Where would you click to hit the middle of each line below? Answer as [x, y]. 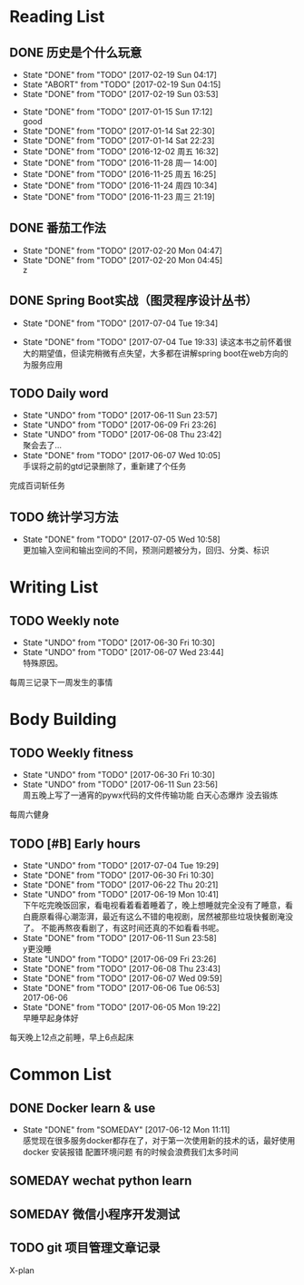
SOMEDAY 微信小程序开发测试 [94, 1214]
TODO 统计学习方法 [64, 517]
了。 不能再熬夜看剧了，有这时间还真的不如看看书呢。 [123, 928]
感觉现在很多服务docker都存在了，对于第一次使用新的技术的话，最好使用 [159, 1141]
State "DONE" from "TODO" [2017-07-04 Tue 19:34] [120, 323]
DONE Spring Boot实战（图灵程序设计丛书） [134, 301]
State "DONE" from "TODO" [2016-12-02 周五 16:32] [121, 151]
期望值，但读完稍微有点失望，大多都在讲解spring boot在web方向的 [163, 353]
